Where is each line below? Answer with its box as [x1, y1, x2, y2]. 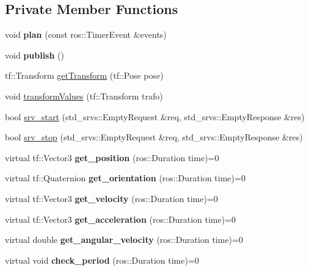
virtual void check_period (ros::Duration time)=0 [5, 253, 199, 266]
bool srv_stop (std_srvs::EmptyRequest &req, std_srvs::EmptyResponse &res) [5, 131, 303, 143]
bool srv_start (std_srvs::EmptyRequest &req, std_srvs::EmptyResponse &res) [5, 110, 305, 123]
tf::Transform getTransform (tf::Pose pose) [5, 69, 164, 82]
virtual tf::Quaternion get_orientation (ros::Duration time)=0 [5, 172, 245, 184]
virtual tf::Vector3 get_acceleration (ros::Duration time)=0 [5, 212, 236, 225]
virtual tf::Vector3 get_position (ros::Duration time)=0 [5, 151, 219, 164]
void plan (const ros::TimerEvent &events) [5, 28, 167, 41]
